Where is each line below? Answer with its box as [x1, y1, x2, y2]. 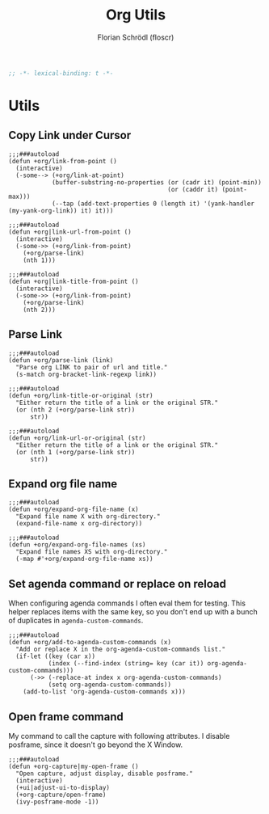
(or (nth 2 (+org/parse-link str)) [15, 406, 136, 414]
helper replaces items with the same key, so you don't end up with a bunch [8, 607, 258, 617]
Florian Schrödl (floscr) [97, 32, 174, 42]
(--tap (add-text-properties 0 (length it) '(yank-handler [51, 200, 254, 208]
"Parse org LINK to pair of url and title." [15, 363, 168, 371]
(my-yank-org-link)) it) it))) [8, 206, 114, 215]
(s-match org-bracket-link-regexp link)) [15, 370, 158, 378]
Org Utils [105, 6, 166, 24]
